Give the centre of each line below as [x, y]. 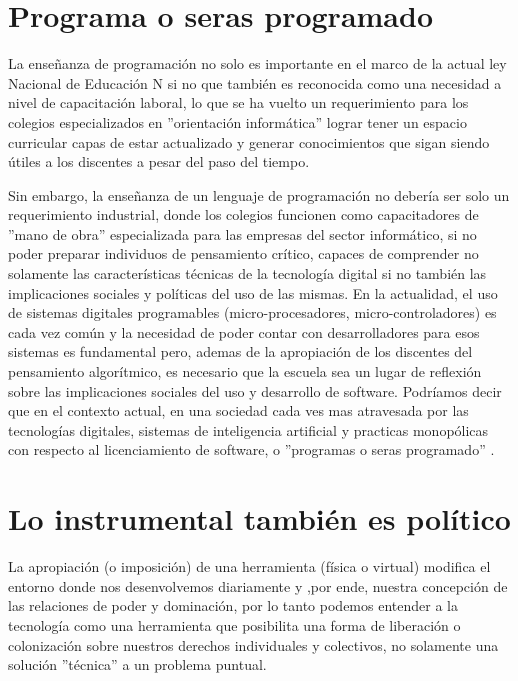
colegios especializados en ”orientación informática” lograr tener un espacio [237, 121]
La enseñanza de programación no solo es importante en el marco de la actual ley [257, 63]
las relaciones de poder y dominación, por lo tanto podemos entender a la [233, 605]
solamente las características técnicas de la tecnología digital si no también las [247, 273]
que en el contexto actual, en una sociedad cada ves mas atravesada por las [238, 410]
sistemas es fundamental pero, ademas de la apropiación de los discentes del [240, 351]
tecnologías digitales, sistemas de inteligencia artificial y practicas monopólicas [248, 429]
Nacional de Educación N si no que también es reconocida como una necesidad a [255, 82]
